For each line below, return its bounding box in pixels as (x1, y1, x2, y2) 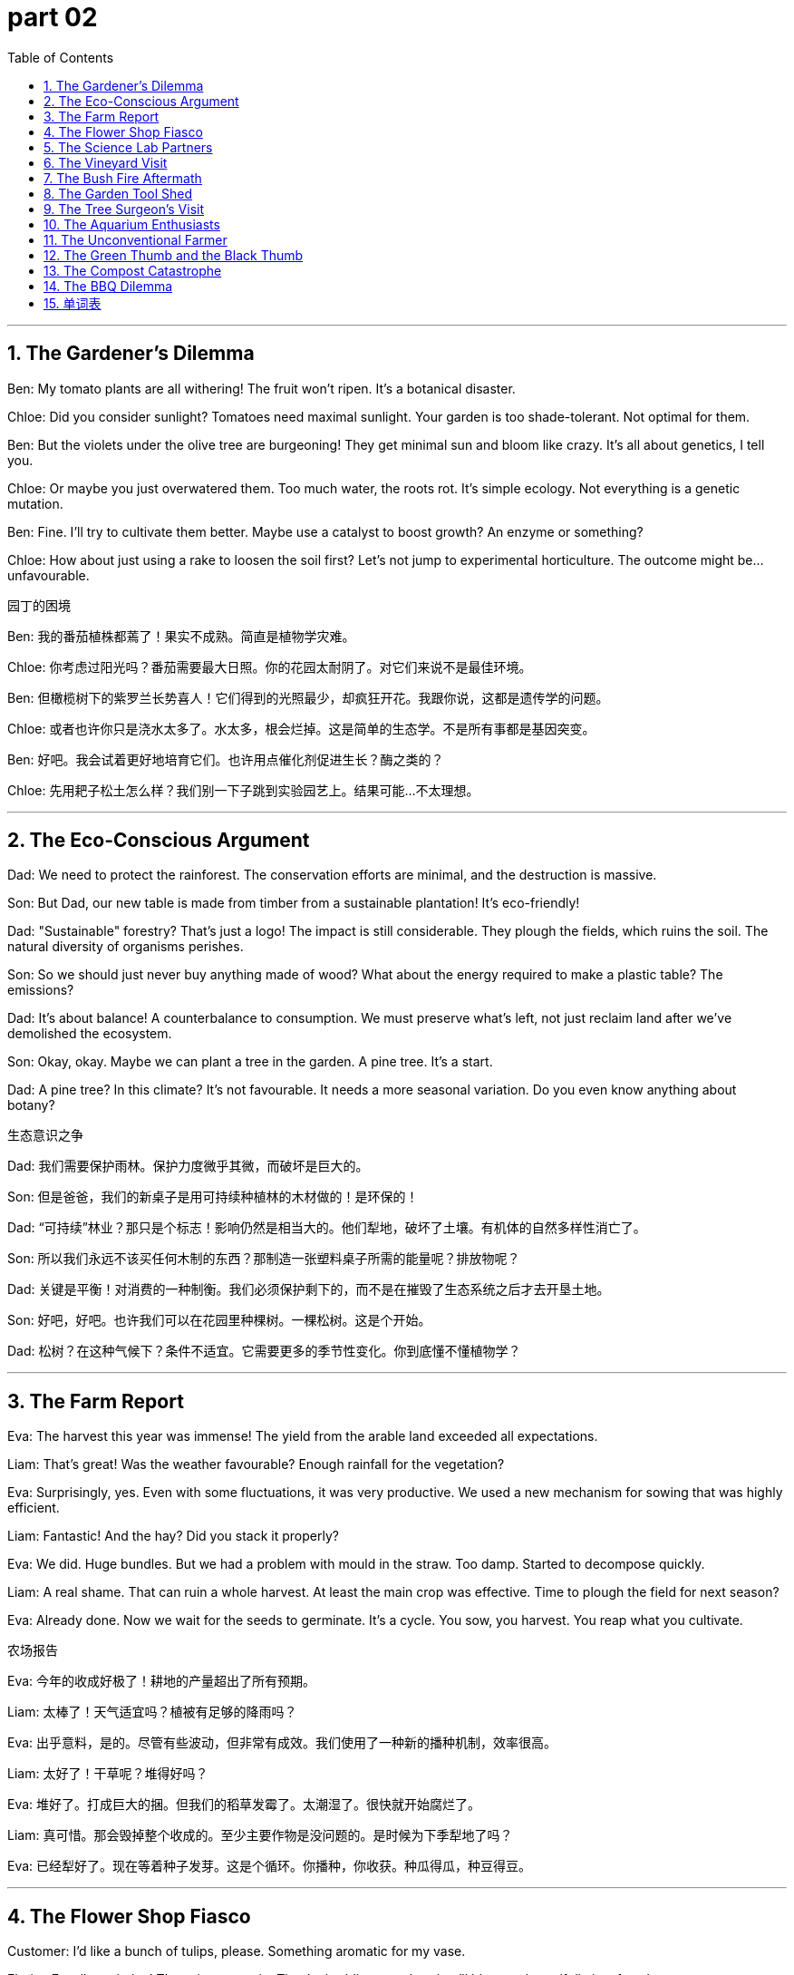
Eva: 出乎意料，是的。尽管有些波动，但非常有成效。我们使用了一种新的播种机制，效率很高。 (7, 1735, 557, 1751)
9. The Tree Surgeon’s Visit (44, 200, 205, 217)
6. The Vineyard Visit (44, 154, 168, 170)
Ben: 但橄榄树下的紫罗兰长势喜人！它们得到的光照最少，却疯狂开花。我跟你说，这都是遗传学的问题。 (7, 689, 609, 705)
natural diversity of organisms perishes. (7, 939, 244, 955)
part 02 (7, 2, 98, 33)
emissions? (7, 982, 74, 998)
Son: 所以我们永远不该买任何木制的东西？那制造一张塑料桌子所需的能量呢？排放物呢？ (7, 1250, 520, 1267)
